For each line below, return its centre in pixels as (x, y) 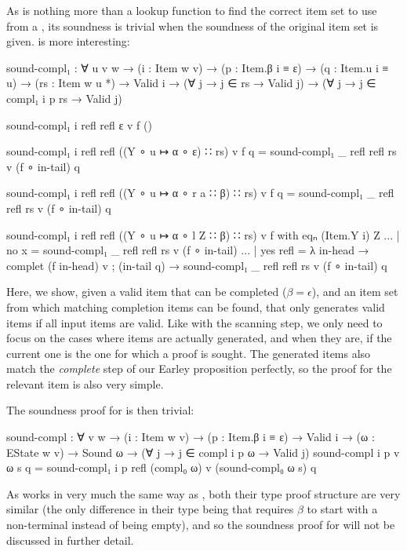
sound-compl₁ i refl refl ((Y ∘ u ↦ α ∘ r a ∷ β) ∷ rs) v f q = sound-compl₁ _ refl (200, 193)
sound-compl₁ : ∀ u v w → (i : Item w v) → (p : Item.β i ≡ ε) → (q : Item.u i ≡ (198, 67)
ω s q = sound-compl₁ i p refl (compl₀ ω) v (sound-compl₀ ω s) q (162, 467)
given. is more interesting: (68, 41)
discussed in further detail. (70, 540)
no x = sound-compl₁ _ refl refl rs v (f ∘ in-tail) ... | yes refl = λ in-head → (188, 250)
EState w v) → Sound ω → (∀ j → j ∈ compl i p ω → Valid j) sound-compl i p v (203, 452)
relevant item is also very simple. (85, 383)
